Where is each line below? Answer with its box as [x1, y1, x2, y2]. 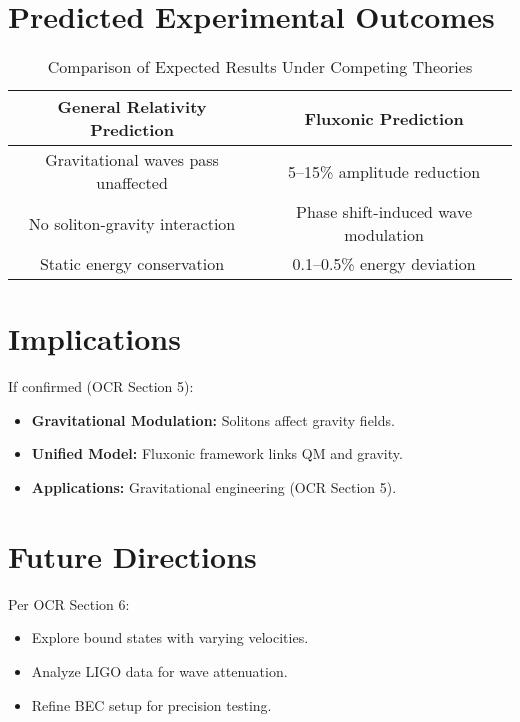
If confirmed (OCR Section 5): [8, 376, 194, 397]
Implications [8, 318, 181, 359]
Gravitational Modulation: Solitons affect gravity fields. [31, 409, 395, 430]
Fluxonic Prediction [304, 106, 464, 130]
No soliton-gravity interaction [28, 211, 236, 235]
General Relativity [57, 95, 207, 119]
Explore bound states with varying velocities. [31, 627, 309, 648]
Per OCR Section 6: [8, 593, 130, 614]
